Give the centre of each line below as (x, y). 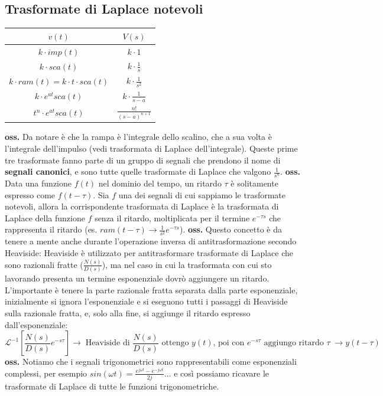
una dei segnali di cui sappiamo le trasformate (202, 194)
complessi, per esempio (46, 373)
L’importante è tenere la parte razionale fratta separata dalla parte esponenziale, (151, 289)
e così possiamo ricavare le (222, 373)
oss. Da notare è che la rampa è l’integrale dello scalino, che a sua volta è (138, 137)
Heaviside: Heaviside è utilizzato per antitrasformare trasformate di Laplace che (149, 253)
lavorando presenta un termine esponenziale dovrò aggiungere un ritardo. (137, 278)
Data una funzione (38, 183)
